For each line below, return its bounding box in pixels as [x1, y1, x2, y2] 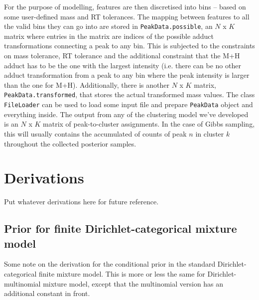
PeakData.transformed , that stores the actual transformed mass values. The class [4, 89, 255, 100]
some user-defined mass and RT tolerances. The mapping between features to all [4, 11, 250, 21]
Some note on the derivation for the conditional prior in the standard [4, 259, 216, 269]
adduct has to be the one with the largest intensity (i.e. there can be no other [4, 60, 241, 70]
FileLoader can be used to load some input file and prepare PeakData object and [4, 99, 253, 110]
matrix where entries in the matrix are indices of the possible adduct [4, 30, 214, 41]
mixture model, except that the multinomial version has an [43, 278, 224, 289]
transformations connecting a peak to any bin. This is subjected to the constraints [4, 40, 255, 51]
